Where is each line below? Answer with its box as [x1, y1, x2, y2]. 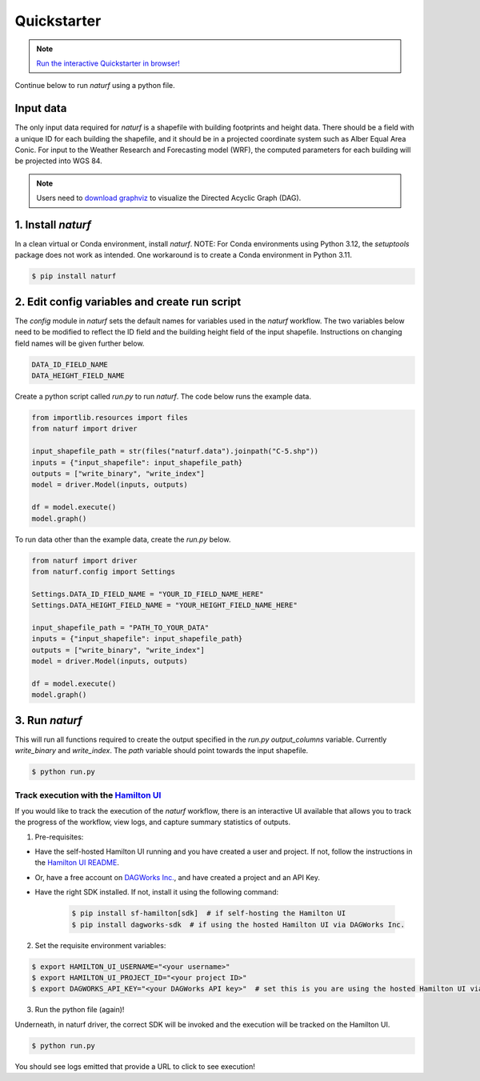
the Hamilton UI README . [34, 858, 119, 867]
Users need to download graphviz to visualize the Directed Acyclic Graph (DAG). [36, 193, 302, 203]
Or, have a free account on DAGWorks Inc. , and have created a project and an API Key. [34, 872, 320, 882]
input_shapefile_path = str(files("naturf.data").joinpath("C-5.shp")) [31, 446, 319, 456]
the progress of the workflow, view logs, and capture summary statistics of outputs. [14, 817, 291, 827]
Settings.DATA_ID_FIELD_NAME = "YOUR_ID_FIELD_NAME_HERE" [31, 589, 264, 599]
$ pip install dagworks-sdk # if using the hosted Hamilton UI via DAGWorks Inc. [71, 920, 406, 929]
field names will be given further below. [14, 338, 145, 348]
